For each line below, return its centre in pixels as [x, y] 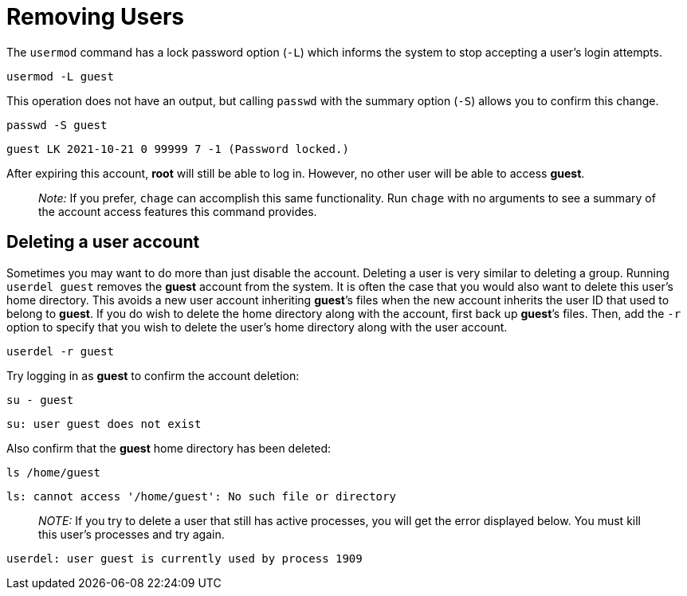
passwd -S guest [57, 125]
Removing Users [96, 17]
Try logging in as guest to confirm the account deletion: [153, 375]
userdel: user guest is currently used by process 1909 [185, 558]
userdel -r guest [60, 351]
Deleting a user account [103, 242]
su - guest [40, 400]
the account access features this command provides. [178, 211]
